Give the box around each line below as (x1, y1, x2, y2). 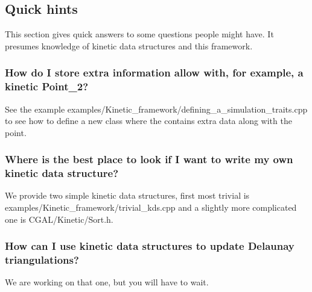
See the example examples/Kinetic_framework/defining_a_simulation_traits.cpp (5, 102, 308, 115)
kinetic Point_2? (5, 79, 89, 94)
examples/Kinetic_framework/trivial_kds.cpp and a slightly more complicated (5, 201, 297, 214)
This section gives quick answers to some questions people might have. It (5, 28, 274, 40)
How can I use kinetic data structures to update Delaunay (5, 238, 294, 253)
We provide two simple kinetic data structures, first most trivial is (5, 189, 250, 202)
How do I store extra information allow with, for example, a (5, 65, 304, 80)
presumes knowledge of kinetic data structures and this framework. (5, 39, 253, 52)
